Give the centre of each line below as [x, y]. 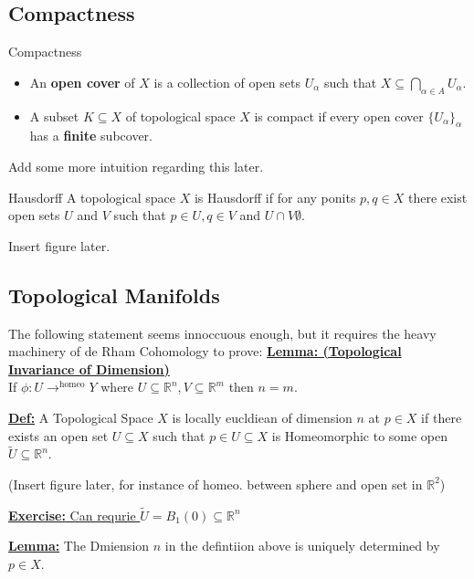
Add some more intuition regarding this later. [136, 166]
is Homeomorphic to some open [360, 435]
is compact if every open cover [339, 116]
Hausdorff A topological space [92, 197]
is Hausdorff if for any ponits [275, 197]
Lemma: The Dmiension [79, 546]
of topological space [180, 116]
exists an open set [58, 435]
